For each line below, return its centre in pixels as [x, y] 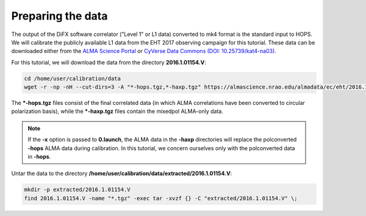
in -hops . [39, 157]
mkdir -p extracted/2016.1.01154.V [77, 190]
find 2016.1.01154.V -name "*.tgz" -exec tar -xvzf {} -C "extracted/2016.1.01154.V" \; [161, 198]
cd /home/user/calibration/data [73, 78]
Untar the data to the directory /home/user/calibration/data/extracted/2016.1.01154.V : [122, 173]
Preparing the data [59, 16]
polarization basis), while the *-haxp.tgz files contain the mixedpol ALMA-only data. [117, 111]
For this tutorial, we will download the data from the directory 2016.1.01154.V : [109, 62]
